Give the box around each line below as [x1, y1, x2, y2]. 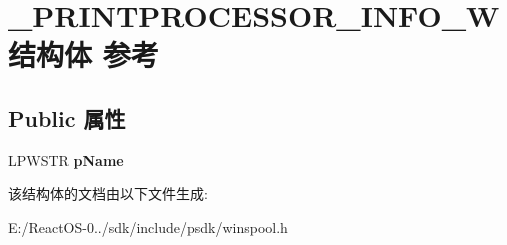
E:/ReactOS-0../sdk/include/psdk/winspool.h [8, 216, 288, 237]
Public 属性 [8, 102, 126, 133]
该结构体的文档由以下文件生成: [8, 183, 208, 204]
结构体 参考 [8, 34, 159, 75]
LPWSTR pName [8, 149, 124, 170]
